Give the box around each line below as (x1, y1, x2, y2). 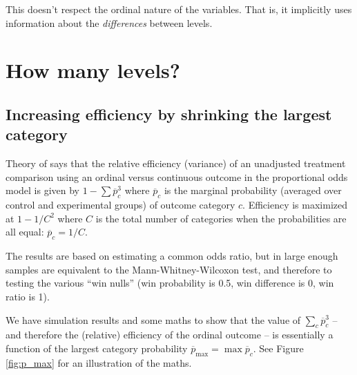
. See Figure (253, 340, 304, 355)
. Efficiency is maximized (242, 198, 347, 212)
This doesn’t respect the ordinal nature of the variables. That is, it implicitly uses (6, 2, 352, 16)
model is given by (6, 183, 80, 198)
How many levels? (6, 56, 180, 84)
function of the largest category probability (6, 340, 188, 355)
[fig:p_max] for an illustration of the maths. (6, 355, 192, 369)
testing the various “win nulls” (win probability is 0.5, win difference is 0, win (6, 276, 334, 290)
